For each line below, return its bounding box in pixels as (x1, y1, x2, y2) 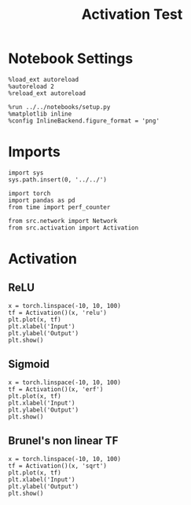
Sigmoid (8, 357, 50, 371)
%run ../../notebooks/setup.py (8, 103, 111, 111)
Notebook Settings (8, 49, 134, 68)
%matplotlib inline (8, 110, 72, 118)
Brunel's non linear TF (8, 434, 119, 448)
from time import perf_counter (8, 203, 111, 211)
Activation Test (81, 5, 183, 24)
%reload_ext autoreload (8, 89, 86, 97)
